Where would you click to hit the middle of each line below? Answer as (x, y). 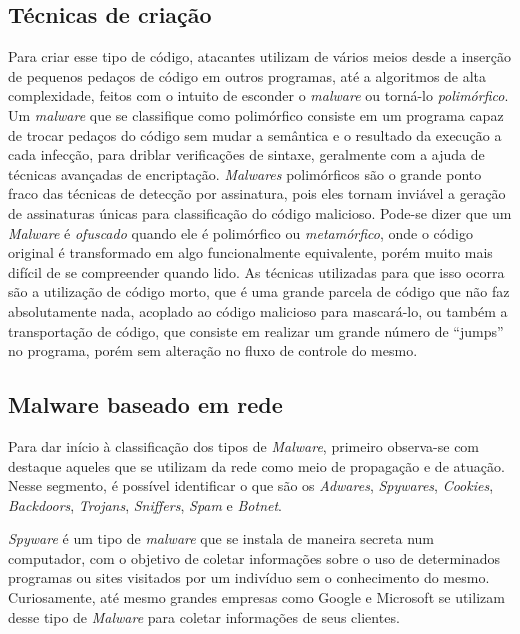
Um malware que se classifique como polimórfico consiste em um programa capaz (256, 114)
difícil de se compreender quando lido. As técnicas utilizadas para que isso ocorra (256, 271)
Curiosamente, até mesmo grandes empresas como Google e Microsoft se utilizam (256, 597)
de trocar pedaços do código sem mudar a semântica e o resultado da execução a (255, 134)
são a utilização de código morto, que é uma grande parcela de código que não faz (259, 291)
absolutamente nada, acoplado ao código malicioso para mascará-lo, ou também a (258, 310)
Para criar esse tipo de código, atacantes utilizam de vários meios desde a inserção (259, 56)
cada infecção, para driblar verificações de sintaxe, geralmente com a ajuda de (246, 154)
